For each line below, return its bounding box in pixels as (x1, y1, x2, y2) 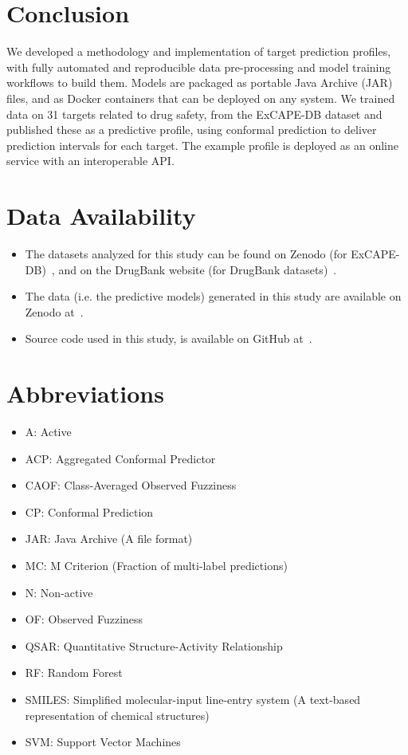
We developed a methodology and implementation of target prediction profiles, (6, 43, 391, 60)
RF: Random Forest (25, 664, 123, 681)
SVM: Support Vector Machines (25, 733, 181, 750)
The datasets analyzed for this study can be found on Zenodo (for (25, 246, 347, 261)
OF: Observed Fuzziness (25, 611, 143, 627)
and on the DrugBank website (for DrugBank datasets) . (58, 261, 337, 277)
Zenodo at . (25, 303, 84, 320)
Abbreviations (6, 377, 164, 410)
